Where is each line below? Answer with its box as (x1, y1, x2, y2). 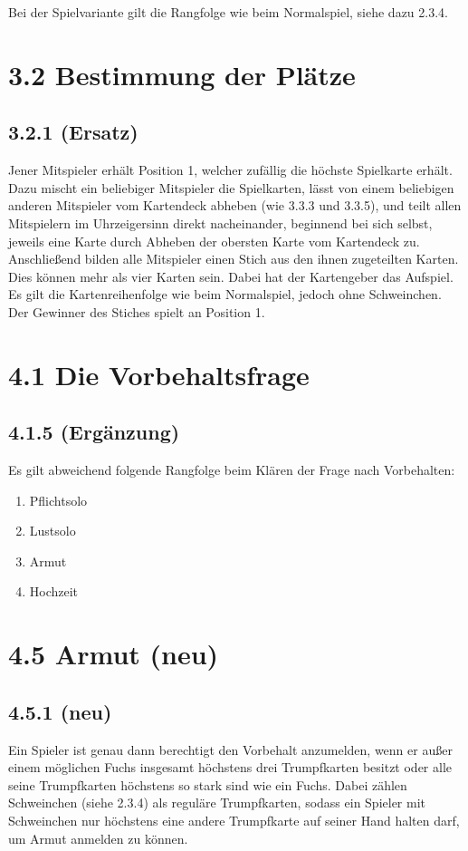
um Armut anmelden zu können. (8, 828, 188, 847)
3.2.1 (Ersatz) (8, 118, 138, 146)
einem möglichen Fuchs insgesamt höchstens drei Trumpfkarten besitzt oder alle (8, 758, 453, 777)
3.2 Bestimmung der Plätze (8, 55, 356, 92)
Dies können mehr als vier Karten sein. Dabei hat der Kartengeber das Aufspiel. (8, 266, 454, 285)
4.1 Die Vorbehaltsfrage (8, 355, 310, 392)
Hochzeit (29, 582, 79, 601)
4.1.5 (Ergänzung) (8, 418, 180, 446)
